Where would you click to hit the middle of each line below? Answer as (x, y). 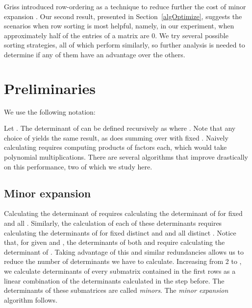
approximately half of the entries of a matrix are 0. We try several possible (116, 35)
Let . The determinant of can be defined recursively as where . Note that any (120, 128)
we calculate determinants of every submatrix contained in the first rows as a (120, 271)
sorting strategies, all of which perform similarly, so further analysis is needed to (125, 45)
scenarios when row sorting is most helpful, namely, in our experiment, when (119, 26)
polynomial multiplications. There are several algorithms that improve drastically (126, 157)
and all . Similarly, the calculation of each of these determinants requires (113, 223)
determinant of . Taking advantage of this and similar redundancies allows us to (124, 251)
